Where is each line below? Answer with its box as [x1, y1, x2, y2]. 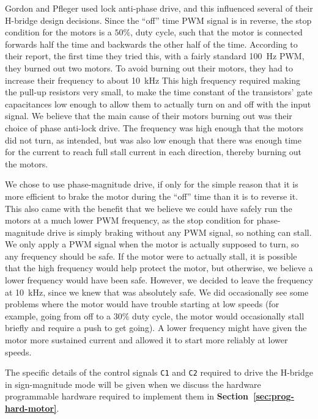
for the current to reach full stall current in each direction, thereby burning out [5, 145, 302, 158]
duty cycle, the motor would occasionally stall [132, 309, 305, 322]
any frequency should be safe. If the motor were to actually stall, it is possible [5, 249, 297, 262]
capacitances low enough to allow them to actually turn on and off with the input [5, 97, 311, 110]
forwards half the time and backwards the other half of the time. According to [5, 37, 298, 50]
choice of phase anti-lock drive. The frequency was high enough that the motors [5, 121, 303, 134]
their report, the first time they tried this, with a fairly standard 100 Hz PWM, [5, 49, 305, 62]
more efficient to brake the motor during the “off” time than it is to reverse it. [5, 189, 298, 202]
